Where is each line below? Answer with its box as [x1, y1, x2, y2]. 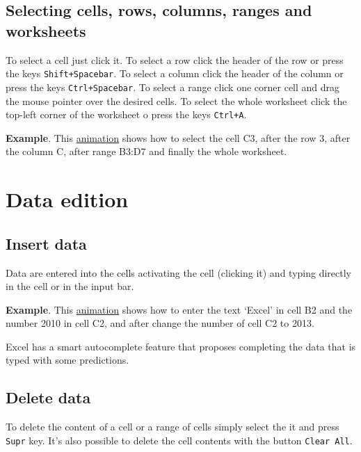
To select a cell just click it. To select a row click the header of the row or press [6, 52, 344, 67]
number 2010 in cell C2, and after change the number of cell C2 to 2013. [6, 316, 314, 330]
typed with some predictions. [6, 353, 129, 367]
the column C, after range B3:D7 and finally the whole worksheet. [6, 144, 287, 159]
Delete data [6, 387, 91, 408]
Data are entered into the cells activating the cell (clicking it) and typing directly [6, 265, 351, 280]
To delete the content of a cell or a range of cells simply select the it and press [6, 419, 339, 434]
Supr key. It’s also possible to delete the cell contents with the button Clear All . [6, 433, 353, 447]
